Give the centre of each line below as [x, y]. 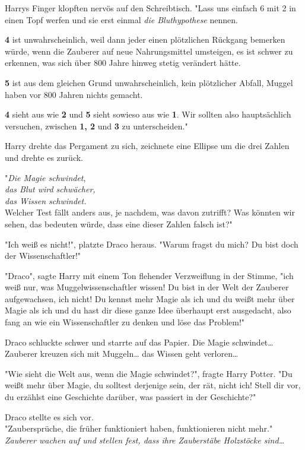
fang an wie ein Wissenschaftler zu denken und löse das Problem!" [125, 322]
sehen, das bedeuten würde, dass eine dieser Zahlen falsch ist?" [119, 224]
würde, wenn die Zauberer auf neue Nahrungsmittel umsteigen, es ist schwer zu [149, 51]
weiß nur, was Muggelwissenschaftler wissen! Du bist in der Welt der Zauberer [147, 287]
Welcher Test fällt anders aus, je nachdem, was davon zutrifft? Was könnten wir [150, 212]
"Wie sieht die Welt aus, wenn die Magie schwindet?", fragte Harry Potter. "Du [149, 373]
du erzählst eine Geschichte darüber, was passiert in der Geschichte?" [131, 397]
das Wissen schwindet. [46, 200]
